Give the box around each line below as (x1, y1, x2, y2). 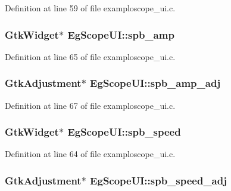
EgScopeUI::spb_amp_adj (90, 76, 221, 90)
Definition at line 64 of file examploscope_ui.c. (5, 148, 176, 160)
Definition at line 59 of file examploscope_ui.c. (5, 2, 176, 14)
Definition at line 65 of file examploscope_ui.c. (5, 50, 176, 62)
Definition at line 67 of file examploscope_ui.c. (5, 99, 176, 111)
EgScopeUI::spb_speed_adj (90, 173, 227, 187)
